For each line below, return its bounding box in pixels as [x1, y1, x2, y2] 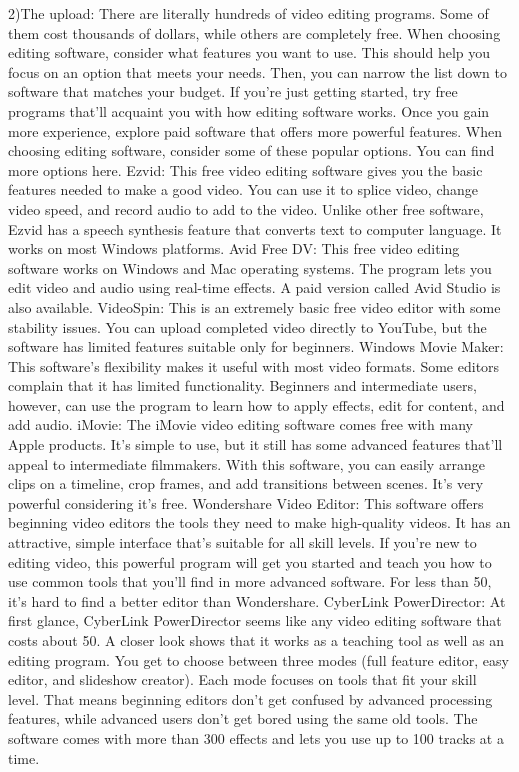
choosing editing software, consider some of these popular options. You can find [8, 140, 495, 161]
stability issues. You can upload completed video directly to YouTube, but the [8, 316, 487, 337]
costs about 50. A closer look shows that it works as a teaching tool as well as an [8, 630, 505, 650]
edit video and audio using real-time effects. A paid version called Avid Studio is [8, 277, 501, 298]
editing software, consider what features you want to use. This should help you [8, 42, 491, 63]
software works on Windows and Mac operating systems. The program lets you [8, 257, 492, 278]
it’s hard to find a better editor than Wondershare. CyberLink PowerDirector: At [8, 590, 506, 611]
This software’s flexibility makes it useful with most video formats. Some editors [8, 355, 500, 376]
